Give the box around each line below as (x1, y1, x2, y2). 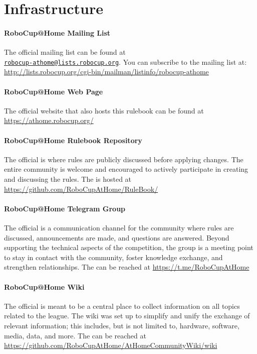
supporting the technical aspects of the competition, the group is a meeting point (4, 242, 253, 253)
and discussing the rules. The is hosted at (4, 173, 132, 184)
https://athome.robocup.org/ (4, 115, 94, 126)
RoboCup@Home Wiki (4, 281, 85, 292)
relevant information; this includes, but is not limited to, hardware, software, (4, 320, 239, 330)
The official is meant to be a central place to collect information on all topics (4, 300, 240, 311)
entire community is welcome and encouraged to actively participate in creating (4, 164, 248, 174)
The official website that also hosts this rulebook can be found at (4, 105, 204, 115)
